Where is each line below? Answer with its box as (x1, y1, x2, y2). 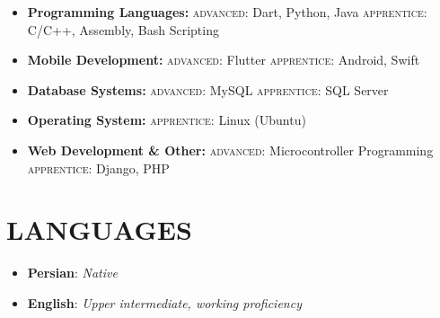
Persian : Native (27, 263, 118, 282)
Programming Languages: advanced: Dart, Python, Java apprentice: (27, 3, 427, 21)
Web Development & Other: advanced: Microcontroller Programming (27, 140, 434, 159)
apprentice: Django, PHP (27, 158, 170, 177)
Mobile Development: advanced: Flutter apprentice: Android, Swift (27, 50, 420, 69)
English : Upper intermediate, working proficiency (27, 293, 302, 312)
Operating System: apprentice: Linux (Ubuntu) (27, 110, 306, 129)
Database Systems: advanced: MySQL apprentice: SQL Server (27, 80, 389, 99)
